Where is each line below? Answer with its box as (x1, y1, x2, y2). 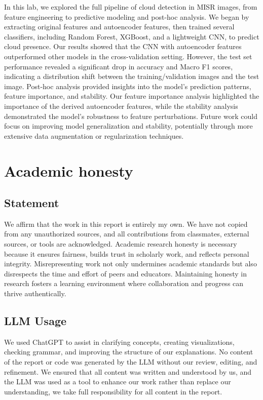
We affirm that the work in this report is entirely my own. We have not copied (4, 218, 248, 229)
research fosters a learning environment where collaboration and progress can (4, 278, 244, 289)
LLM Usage (4, 313, 67, 329)
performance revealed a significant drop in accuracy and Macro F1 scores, (4, 61, 233, 71)
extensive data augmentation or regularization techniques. (4, 130, 184, 141)
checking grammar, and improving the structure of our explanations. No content (4, 346, 253, 357)
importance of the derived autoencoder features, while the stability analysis (4, 100, 238, 111)
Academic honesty (4, 160, 133, 181)
